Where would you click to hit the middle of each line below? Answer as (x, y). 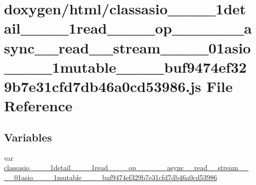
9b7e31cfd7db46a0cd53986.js (103, 86)
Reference (38, 106)
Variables (28, 137)
